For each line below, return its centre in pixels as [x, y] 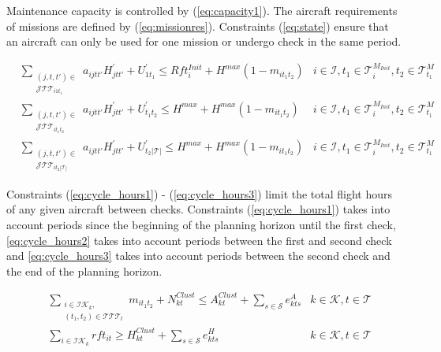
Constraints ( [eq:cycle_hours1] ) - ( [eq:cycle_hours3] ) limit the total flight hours [200, 193]
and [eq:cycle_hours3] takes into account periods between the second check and [198, 256]
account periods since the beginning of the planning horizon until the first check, [201, 225]
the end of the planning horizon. [84, 270]
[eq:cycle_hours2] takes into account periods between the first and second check [199, 240]
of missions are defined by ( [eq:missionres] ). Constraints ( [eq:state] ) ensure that [198, 26]
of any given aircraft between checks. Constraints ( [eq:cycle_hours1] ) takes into [198, 209]
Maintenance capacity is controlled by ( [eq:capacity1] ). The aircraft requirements [202, 10]
